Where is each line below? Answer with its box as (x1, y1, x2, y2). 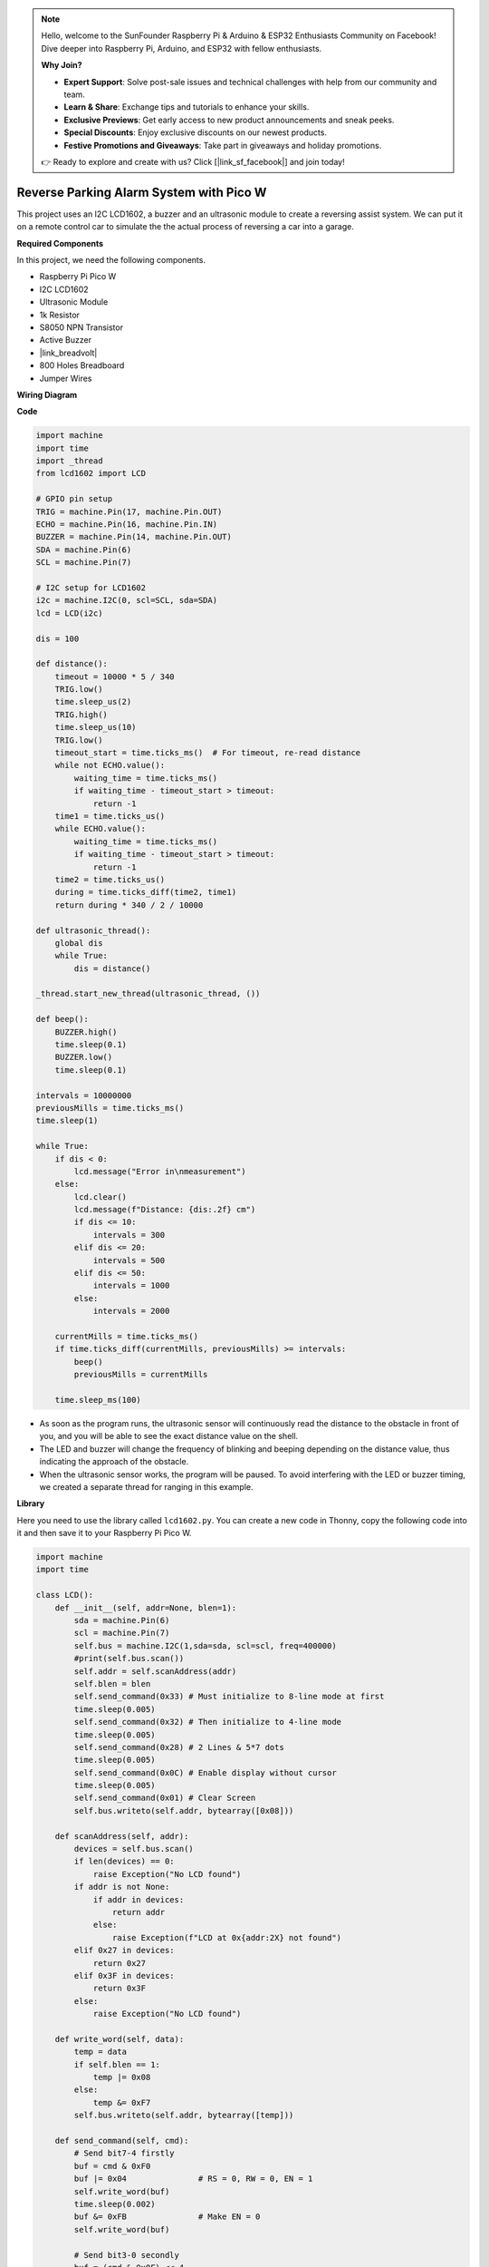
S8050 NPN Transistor (39, 322, 124, 333)
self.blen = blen (73, 1678, 151, 1688)
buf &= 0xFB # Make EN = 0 (73, 2212, 261, 2222)
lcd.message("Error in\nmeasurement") (73, 1166, 246, 1176)
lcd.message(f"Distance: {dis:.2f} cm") (73, 1204, 256, 1215)
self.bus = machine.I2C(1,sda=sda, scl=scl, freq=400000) (73, 1640, 337, 1650)
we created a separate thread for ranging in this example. (39, 1481, 254, 1492)
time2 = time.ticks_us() (54, 874, 166, 884)
